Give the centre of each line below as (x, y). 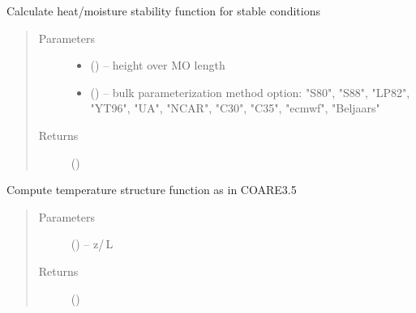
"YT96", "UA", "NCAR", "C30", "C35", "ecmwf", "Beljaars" (235, 108)
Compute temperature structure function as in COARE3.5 (152, 190)
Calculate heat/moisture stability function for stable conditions (163, 11)
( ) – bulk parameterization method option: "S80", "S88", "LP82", (250, 92)
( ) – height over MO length (158, 65)
